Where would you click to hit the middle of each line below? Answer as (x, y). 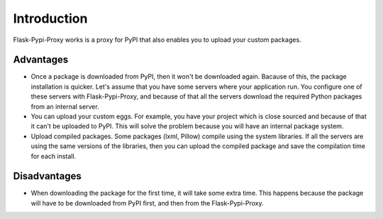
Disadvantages (47, 176)
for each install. (54, 156)
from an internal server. (65, 106)
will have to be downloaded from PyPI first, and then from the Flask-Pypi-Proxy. (147, 203)
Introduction (50, 18)
